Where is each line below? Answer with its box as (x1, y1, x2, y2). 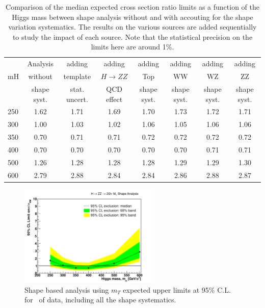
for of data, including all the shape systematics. (24, 294, 176, 305)
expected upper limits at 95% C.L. (123, 284, 231, 295)
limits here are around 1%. (91, 41, 174, 52)
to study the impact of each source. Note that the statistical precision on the (12, 31, 253, 42)
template (63, 71, 91, 82)
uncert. (66, 93, 88, 104)
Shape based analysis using (24, 284, 109, 295)
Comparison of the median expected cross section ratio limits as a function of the (6, 2, 259, 12)
